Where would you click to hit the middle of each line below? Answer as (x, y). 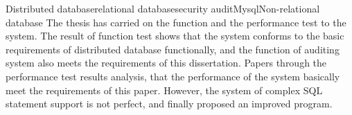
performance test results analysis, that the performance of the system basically (173, 76)
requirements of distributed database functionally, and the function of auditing (173, 49)
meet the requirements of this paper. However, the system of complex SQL (164, 90)
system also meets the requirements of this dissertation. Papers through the (166, 63)
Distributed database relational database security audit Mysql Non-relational (163, 8)
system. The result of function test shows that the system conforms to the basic (175, 36)
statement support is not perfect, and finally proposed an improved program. (169, 104)
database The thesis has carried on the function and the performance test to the (176, 22)
